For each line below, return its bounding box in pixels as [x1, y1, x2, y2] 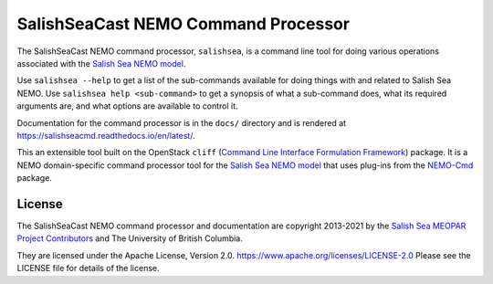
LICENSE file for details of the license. [16, 263, 160, 274]
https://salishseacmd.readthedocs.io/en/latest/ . [16, 130, 195, 141]
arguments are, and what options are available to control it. [16, 100, 238, 111]
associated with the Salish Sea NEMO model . [16, 58, 186, 68]
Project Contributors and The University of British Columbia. [16, 233, 244, 244]
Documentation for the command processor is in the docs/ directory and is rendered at [16, 117, 347, 128]
